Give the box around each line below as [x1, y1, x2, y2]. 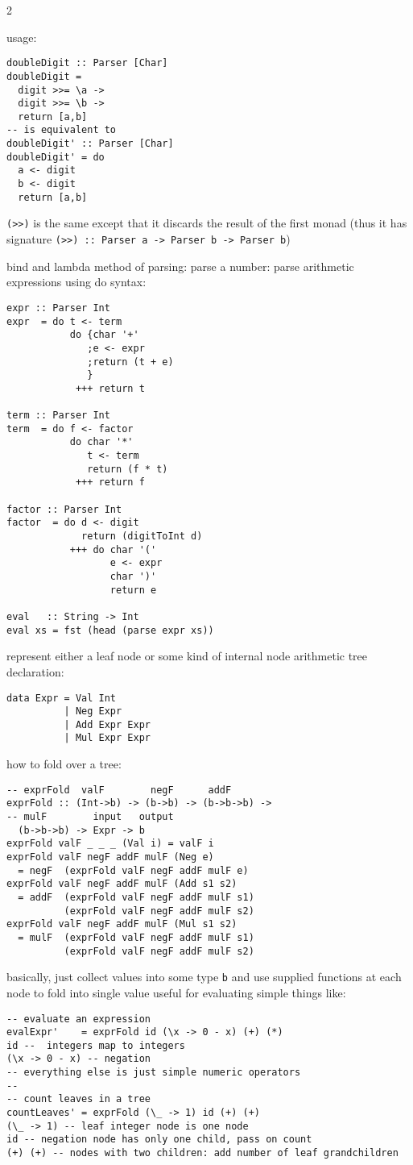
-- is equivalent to [6, 124, 117, 136]
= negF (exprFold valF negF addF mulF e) [18, 864, 249, 876]
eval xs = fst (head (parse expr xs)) [6, 624, 214, 636]
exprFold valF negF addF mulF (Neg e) [6, 851, 214, 863]
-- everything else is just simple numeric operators [6, 1067, 301, 1079]
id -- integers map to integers [6, 1039, 185, 1051]
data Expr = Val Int [6, 692, 117, 704]
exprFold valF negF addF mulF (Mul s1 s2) [6, 918, 237, 930]
